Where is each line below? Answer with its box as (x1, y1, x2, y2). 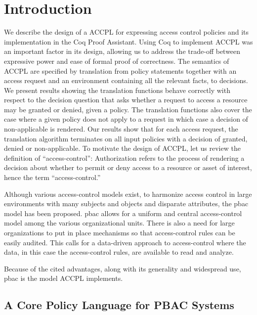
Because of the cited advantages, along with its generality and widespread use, (4, 263, 241, 273)
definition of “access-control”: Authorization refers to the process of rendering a (4, 152, 245, 163)
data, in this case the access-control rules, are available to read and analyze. (4, 247, 234, 257)
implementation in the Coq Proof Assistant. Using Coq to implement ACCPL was (4, 36, 253, 46)
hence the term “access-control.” (4, 172, 101, 182)
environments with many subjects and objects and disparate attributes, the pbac (4, 198, 249, 209)
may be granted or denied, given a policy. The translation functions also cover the (4, 104, 252, 114)
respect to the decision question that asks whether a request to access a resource (4, 94, 248, 105)
